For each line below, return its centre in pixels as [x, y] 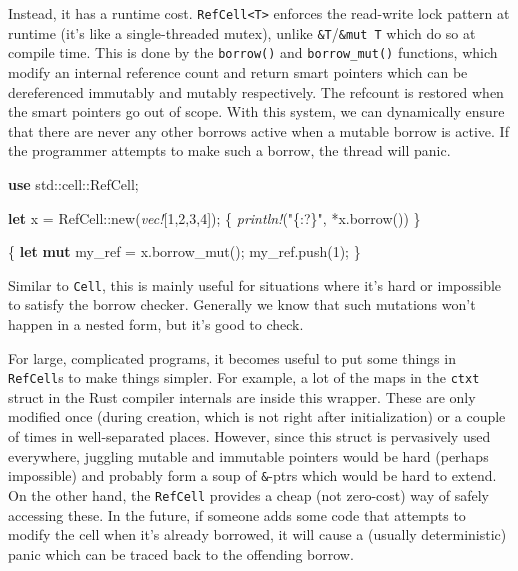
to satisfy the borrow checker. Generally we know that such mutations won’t [242, 304]
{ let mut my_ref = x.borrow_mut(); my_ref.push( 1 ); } [184, 251]
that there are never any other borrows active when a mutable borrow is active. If [258, 130]
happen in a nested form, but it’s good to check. [156, 323]
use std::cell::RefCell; [73, 183]
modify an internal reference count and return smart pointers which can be [238, 71]
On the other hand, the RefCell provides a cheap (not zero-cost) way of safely [248, 494]
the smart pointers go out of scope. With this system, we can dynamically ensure [256, 111]
